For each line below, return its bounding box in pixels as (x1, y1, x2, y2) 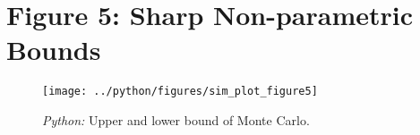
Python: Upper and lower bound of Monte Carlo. (42, 110, 310, 129)
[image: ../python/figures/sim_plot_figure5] (42, 85, 318, 98)
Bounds (6, 31, 101, 68)
